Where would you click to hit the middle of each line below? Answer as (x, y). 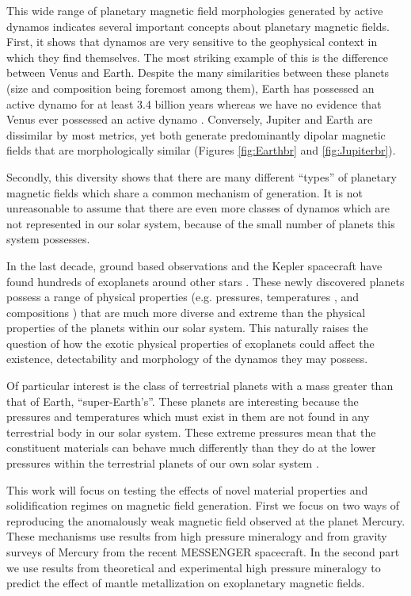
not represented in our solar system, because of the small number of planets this (201, 223)
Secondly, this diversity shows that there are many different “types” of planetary (202, 176)
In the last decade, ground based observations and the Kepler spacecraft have (194, 265)
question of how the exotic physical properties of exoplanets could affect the (190, 343)
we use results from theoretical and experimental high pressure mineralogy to (194, 567)
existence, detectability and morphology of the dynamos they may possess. (187, 359)
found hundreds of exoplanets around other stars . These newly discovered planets (205, 281)
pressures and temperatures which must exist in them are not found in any (188, 416)
